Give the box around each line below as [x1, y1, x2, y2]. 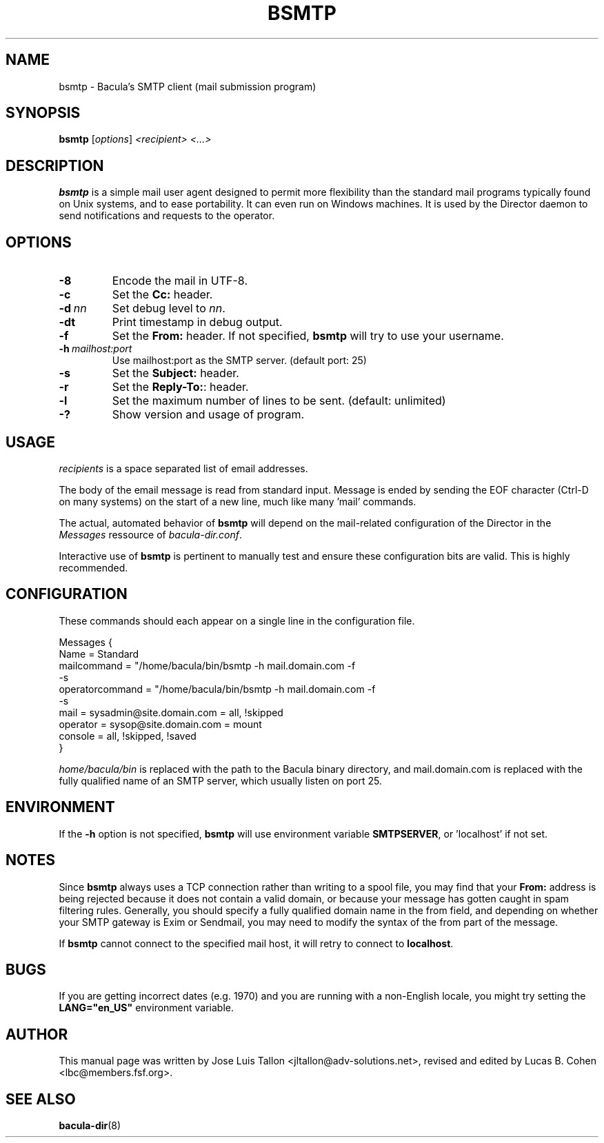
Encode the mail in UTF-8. [112, 274, 248, 288]
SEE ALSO [6, 1090, 76, 1108]
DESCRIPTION [6, 156, 104, 174]
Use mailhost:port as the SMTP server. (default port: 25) [112, 354, 367, 367]
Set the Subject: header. [112, 366, 239, 381]
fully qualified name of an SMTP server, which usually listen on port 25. [59, 774, 382, 787]
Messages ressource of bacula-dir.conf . [59, 528, 242, 540]
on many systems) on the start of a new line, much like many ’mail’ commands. [59, 495, 416, 507]
